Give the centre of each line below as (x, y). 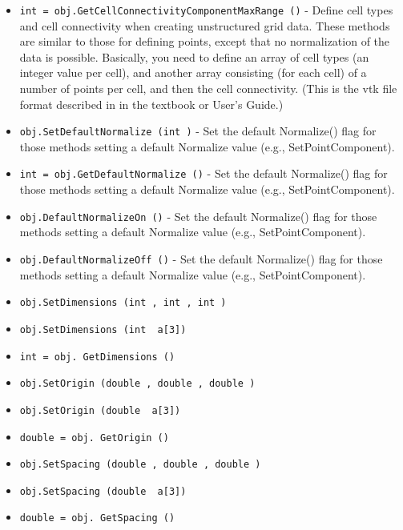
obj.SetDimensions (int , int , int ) (123, 303)
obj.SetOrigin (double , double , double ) (137, 384)
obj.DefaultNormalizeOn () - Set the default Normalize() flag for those (198, 216)
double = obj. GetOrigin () (94, 438)
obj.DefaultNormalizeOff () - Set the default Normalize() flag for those (201, 258)
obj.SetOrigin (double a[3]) (100, 410)
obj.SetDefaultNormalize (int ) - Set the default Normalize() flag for (198, 131)
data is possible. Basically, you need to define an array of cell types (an (194, 56)
